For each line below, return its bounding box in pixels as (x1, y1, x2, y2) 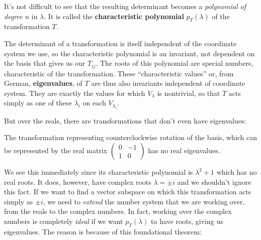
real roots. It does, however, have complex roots (4, 176, 151, 187)
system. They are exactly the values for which (4, 87, 145, 98)
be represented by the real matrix (4, 145, 108, 155)
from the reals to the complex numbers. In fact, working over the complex (4, 206, 232, 216)
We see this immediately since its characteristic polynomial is (4, 167, 193, 177)
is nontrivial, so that (157, 87, 220, 98)
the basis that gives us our (4, 58, 85, 68)
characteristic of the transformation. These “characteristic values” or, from (4, 68, 234, 78)
